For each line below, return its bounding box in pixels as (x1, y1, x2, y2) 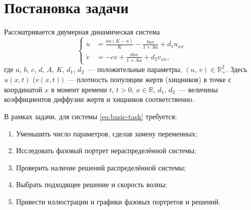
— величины (178, 84, 218, 94)
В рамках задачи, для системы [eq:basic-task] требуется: (4, 111, 177, 122)
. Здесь (226, 63, 247, 74)
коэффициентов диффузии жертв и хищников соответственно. (4, 94, 194, 104)
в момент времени (51, 84, 107, 94)
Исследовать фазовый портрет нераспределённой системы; (16, 145, 197, 156)
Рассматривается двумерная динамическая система (4, 26, 160, 37)
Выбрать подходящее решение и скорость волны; (16, 179, 167, 190)
